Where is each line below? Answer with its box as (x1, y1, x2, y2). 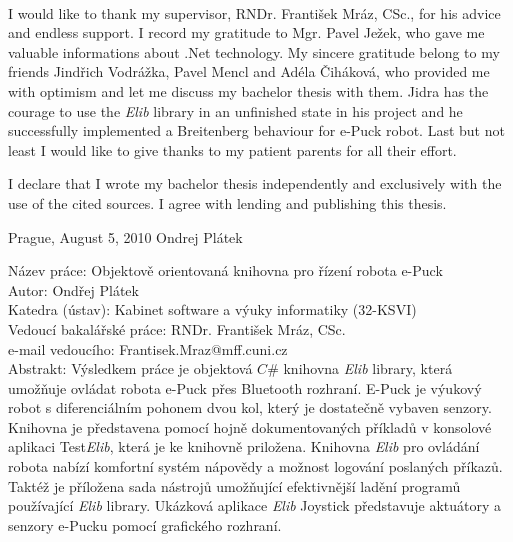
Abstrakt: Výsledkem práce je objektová (8, 358, 253, 379)
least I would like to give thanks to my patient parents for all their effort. (8, 139, 457, 160)
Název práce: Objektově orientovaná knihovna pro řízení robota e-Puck (8, 260, 443, 281)
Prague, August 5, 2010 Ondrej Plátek (8, 226, 243, 247)
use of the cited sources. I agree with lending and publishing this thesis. (8, 192, 447, 213)
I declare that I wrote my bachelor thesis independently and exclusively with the (8, 173, 502, 194)
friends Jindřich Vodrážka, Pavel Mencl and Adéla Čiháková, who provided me (8, 61, 490, 82)
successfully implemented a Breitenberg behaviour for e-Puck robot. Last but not (8, 120, 505, 141)
